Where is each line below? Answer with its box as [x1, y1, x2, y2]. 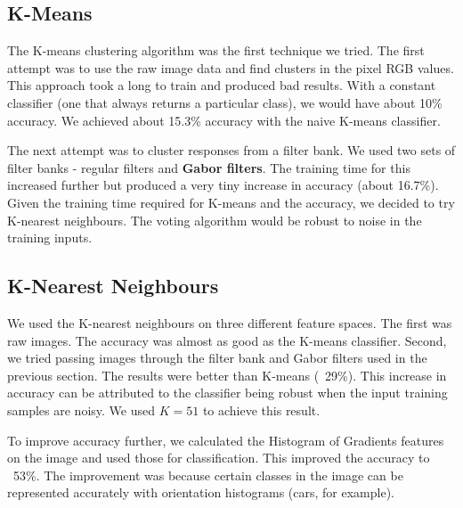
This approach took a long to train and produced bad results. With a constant [7, 76, 436, 94]
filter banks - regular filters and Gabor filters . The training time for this [7, 158, 410, 176]
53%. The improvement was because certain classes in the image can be [12, 465, 403, 484]
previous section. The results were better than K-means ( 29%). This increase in [7, 365, 447, 384]
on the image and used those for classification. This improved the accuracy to [7, 448, 430, 467]
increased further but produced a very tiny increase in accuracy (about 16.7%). [7, 176, 439, 194]
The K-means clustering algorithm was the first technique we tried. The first [7, 41, 425, 60]
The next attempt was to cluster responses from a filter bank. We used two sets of [7, 141, 456, 160]
